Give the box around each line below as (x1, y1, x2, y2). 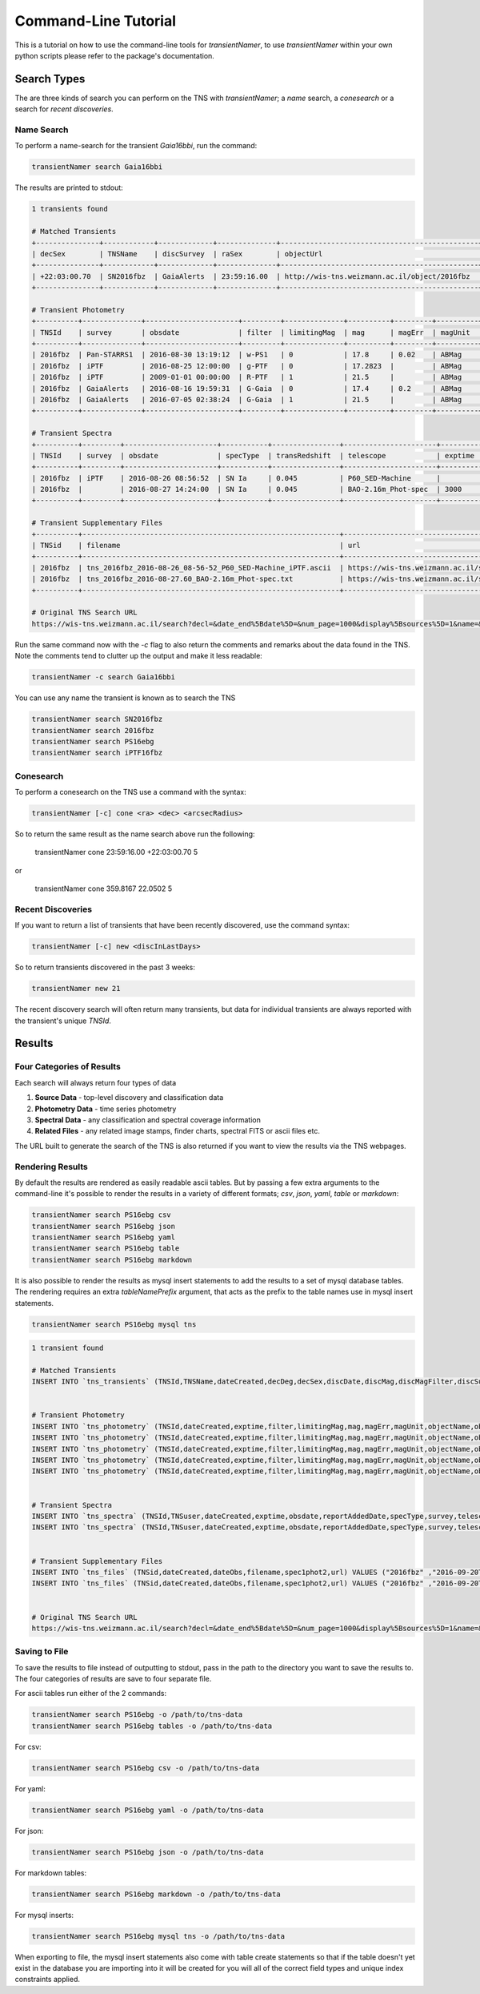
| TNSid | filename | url (31, 541, 362, 550)
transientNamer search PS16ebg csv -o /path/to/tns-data (31, 1763, 260, 1772)
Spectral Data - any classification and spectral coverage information (34, 1114, 262, 1125)
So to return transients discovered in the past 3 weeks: (14, 962, 196, 973)
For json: (14, 1826, 44, 1835)
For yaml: (14, 1783, 46, 1794)
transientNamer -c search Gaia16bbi (31, 673, 176, 682)
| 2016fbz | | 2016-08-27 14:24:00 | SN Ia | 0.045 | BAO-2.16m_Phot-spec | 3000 (31, 485, 462, 494)
